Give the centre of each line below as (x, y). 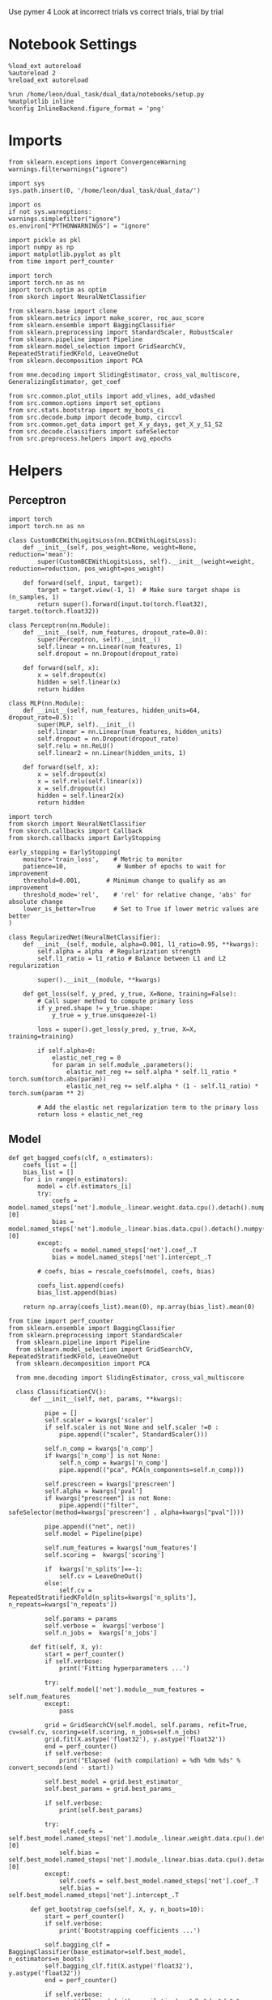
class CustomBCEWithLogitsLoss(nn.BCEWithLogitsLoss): (103, 540)
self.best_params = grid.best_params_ (110, 1789)
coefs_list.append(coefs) (81, 1286)
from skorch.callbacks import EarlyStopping (85, 838)
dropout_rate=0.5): (41, 717)
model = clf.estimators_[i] (85, 1186)
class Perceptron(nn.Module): (59, 625)
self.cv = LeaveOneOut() (101, 1576)
